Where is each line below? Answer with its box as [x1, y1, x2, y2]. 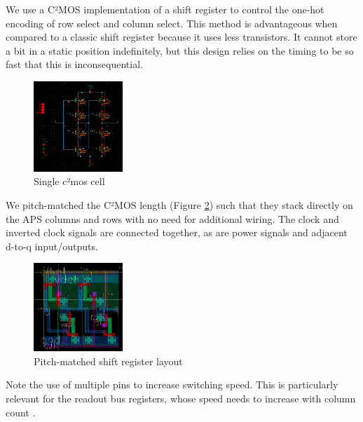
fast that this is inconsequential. [6, 57, 143, 72]
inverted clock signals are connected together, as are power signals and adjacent [6, 225, 348, 240]
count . [6, 404, 36, 419]
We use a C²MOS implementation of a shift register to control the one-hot [6, 2, 324, 16]
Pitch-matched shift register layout [34, 353, 183, 368]
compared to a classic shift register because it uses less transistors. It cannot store [6, 29, 357, 44]
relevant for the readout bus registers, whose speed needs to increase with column [6, 391, 356, 405]
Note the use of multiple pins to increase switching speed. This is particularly [6, 377, 338, 392]
